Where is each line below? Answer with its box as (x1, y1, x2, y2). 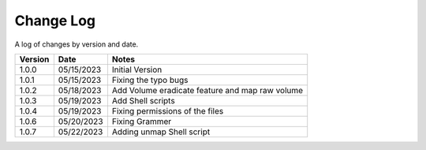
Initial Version (111, 64, 163, 75)
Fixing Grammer (111, 115, 172, 126)
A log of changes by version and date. (14, 39, 139, 49)
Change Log (14, 12, 96, 29)
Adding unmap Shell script (111, 126, 211, 137)
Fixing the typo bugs (111, 74, 189, 85)
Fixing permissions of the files (111, 105, 224, 116)
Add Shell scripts (111, 95, 175, 106)
